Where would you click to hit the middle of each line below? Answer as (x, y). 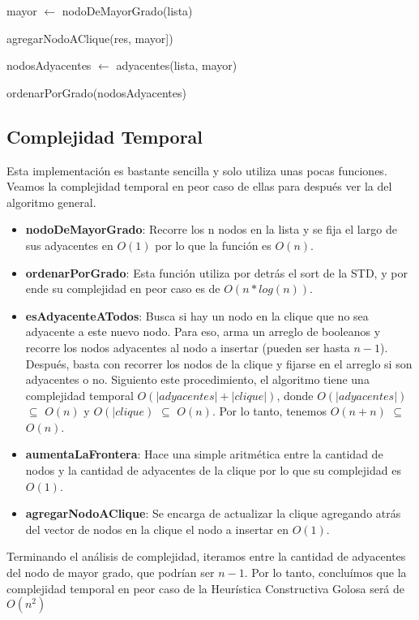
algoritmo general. (51, 202)
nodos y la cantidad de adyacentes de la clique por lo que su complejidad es (213, 470)
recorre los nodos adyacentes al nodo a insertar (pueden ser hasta (188, 347)
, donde (295, 395)
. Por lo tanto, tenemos (269, 411)
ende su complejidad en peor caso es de (123, 288)
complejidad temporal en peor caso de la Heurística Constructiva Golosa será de (206, 588)
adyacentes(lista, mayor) (177, 65)
